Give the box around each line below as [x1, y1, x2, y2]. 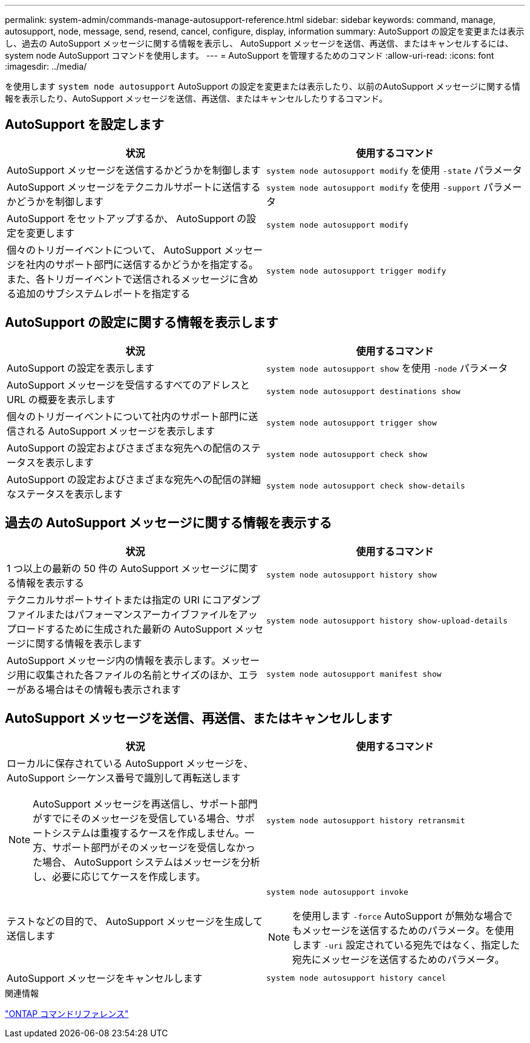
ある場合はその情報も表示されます [26, 683, 182, 696]
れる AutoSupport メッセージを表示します [26, 424, 215, 437]
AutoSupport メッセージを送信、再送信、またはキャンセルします [5, 710, 393, 726]
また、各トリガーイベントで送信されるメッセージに [7, 272, 239, 285]
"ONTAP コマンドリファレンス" [5, 1008, 129, 1019]
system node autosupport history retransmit [266, 815, 465, 825]
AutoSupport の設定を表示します [7, 361, 155, 374]
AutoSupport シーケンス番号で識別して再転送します [7, 772, 241, 785]
